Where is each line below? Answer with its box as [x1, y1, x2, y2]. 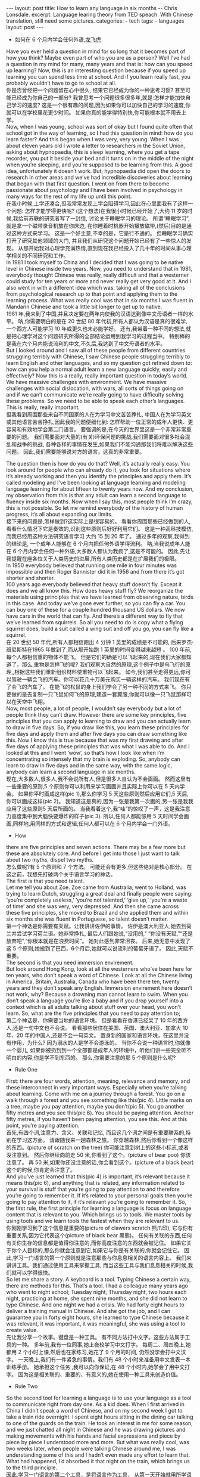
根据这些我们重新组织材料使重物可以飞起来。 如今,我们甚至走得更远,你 [14, 668, 186, 675]
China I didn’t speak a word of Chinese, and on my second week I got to [6, 1407, 183, 1414]
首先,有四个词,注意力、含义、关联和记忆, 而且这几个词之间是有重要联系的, [6, 1129, 186, 1136]
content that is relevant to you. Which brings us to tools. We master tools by [6, 1211, 192, 1218]
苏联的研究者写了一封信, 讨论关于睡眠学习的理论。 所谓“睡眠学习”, [29, 215, 190, 222]
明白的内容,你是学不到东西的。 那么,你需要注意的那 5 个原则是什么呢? [6, 1054, 176, 1061]
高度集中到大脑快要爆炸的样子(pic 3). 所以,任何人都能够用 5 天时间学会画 [11, 813, 189, 819]
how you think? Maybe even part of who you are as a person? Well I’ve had [6, 54, 190, 61]
